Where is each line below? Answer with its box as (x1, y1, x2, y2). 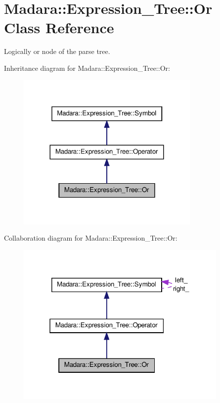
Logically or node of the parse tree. (4, 46, 110, 56)
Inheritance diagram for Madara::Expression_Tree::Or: (4, 62, 170, 73)
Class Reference (4, 17, 114, 38)
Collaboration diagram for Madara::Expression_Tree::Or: (4, 233, 177, 243)
